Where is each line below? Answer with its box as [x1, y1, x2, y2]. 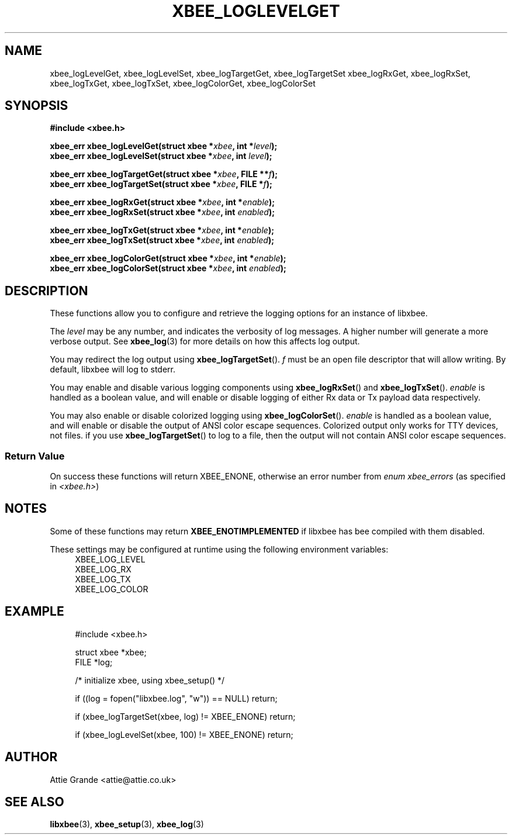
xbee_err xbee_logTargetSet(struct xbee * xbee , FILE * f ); [50, 179, 272, 189]
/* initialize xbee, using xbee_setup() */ [75, 675, 225, 685]
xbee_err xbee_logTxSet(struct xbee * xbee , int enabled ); [50, 235, 274, 246]
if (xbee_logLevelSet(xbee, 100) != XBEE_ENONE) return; [75, 729, 293, 740]
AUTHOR [5, 750, 58, 765]
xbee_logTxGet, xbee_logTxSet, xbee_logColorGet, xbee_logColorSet [50, 78, 316, 88]
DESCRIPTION [5, 283, 88, 298]
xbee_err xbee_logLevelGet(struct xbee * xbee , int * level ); [50, 141, 278, 151]
